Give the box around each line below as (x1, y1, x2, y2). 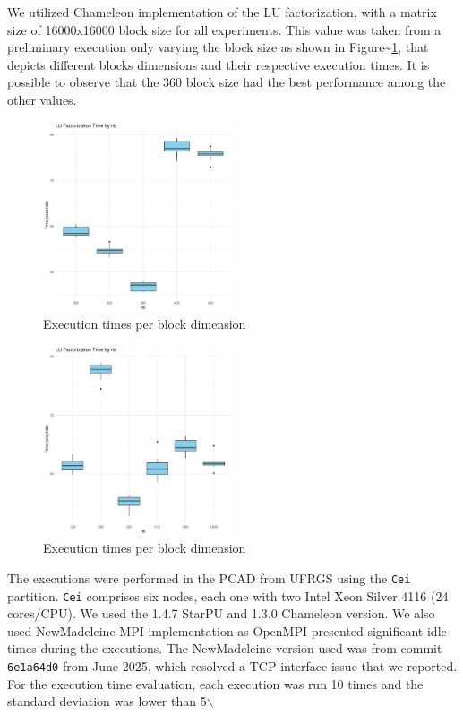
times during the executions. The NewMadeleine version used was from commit (7, 639, 442, 658)
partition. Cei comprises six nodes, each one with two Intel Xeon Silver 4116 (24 (7, 586, 449, 605)
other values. (7, 90, 77, 108)
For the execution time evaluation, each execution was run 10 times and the (7, 674, 424, 693)
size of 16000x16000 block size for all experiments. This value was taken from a (7, 20, 442, 39)
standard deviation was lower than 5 (7, 692, 207, 711)
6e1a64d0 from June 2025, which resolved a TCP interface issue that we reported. (7, 657, 458, 676)
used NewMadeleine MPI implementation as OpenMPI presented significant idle (7, 621, 447, 640)
